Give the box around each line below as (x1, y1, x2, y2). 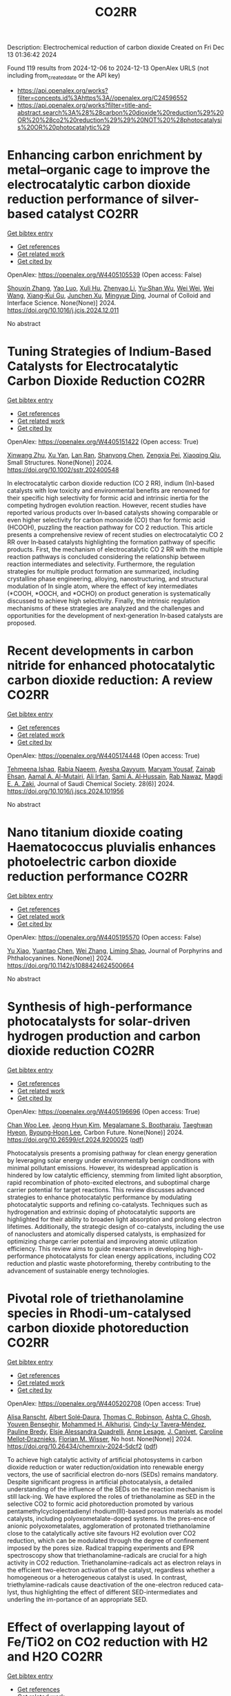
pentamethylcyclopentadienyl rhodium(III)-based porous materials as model (7, 1506, 223, 1515)
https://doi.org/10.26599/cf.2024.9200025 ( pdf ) (7, 1136, 144, 1144)
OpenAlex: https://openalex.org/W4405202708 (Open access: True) (7, 1399, 201, 1407)
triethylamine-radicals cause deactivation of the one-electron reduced (7, 1580, 207, 1589)
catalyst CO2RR (46, 206, 139, 222)
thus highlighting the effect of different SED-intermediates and (20, 1587, 198, 1596)
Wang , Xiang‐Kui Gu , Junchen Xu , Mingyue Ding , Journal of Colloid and (7, 291, 211, 300)
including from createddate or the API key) (7, 71, 121, 81)
